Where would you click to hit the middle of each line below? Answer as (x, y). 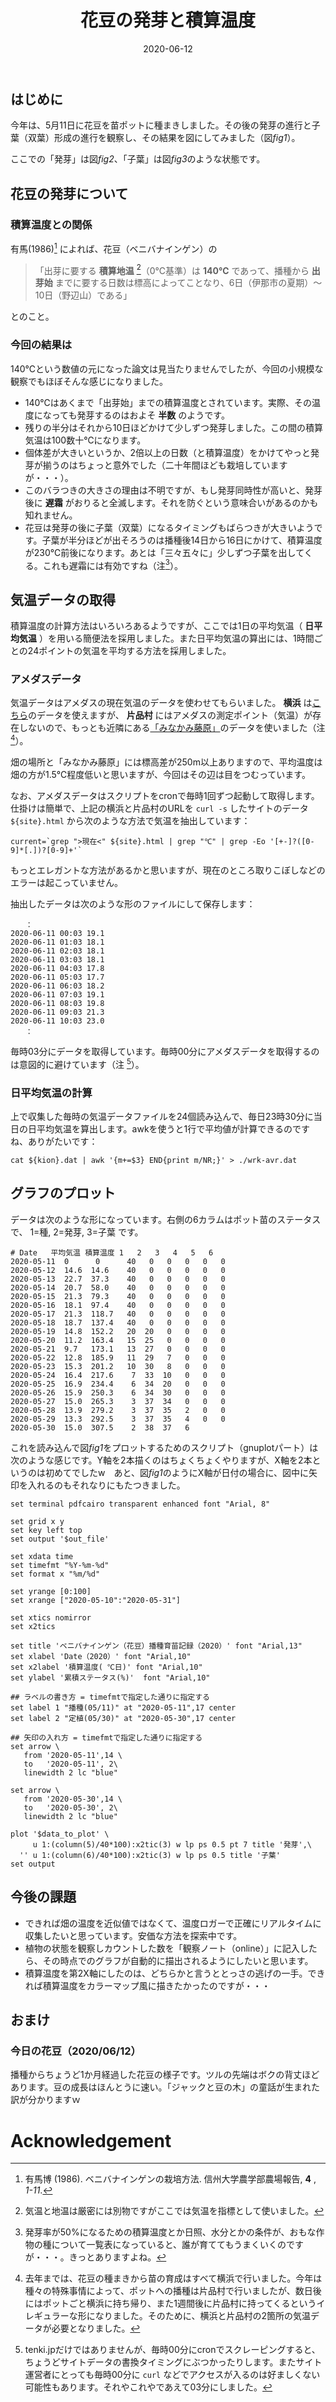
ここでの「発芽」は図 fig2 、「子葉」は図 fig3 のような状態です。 (138, 159)
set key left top (46, 1530)
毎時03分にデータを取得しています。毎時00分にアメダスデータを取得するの (165, 1052)
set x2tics (33, 1626)
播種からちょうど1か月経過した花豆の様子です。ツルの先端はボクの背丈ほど (165, 2075)
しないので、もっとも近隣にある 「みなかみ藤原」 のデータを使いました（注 (172, 728)
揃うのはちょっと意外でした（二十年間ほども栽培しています (165, 465)
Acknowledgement (91, 2140)
